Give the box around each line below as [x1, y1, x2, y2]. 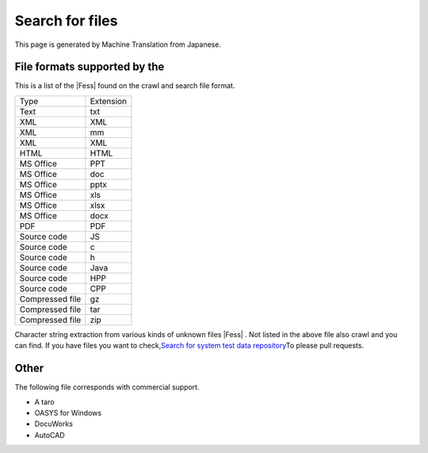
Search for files [14, 12, 118, 29]
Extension [90, 95, 127, 106]
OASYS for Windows [34, 408, 102, 417]
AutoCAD [34, 430, 65, 440]
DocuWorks [34, 419, 73, 428]
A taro [34, 397, 55, 406]
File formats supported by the [14, 60, 165, 74]
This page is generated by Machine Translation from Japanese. [14, 40, 222, 49]
